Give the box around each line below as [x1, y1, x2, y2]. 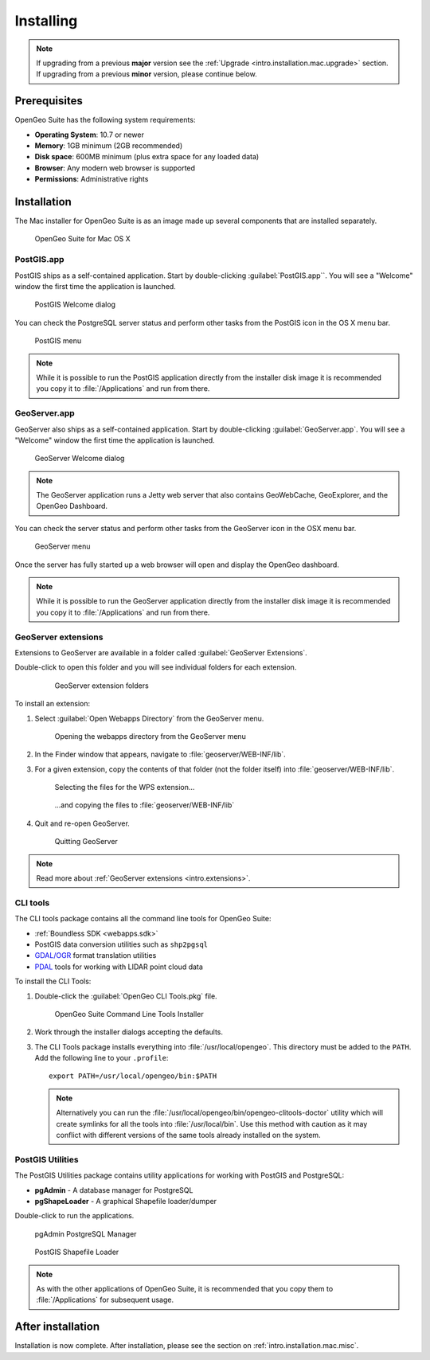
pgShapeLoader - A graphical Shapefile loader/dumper [34, 1196, 217, 1206]
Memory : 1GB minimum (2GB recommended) [34, 141, 183, 150]
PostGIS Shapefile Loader [34, 1247, 119, 1257]
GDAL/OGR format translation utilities [34, 951, 157, 960]
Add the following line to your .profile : [34, 1053, 169, 1063]
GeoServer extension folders [54, 681, 149, 690]
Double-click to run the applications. [14, 1211, 135, 1221]
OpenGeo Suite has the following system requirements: [14, 115, 196, 125]
